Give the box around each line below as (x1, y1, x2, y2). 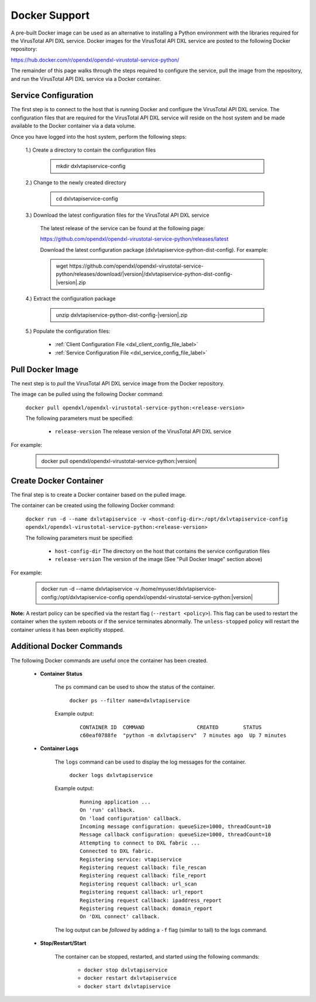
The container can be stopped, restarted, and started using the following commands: (54, 953, 260, 960)
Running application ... (80, 798, 151, 805)
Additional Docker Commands (11, 641, 123, 651)
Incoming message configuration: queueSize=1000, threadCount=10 (80, 823, 272, 830)
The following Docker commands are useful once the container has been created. (11, 656, 208, 664)
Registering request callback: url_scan (80, 880, 197, 887)
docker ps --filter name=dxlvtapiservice (69, 697, 190, 704)
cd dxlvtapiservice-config (56, 195, 118, 202)
